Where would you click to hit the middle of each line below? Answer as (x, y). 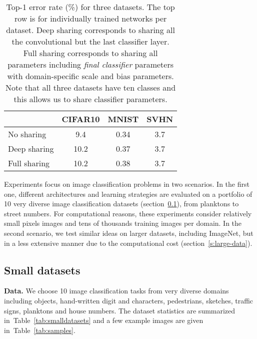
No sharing (27, 134)
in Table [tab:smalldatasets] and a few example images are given (104, 320)
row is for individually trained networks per (90, 18)
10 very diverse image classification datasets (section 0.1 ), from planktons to (121, 204)
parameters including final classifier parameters (90, 64)
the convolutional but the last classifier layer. (90, 41)
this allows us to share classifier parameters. (90, 99)
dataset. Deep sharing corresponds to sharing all (90, 30)
